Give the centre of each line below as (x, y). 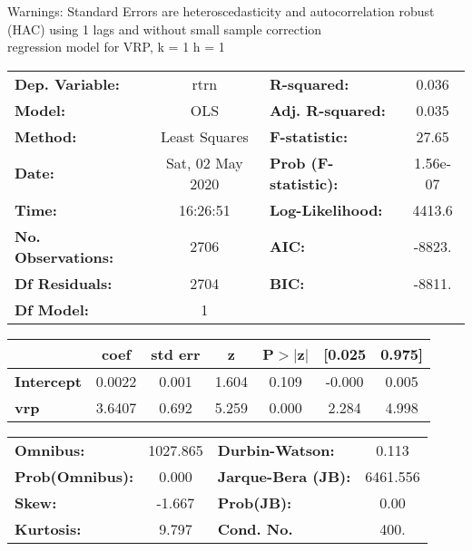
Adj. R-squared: (327, 110)
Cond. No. (255, 528)
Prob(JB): (255, 502)
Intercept (48, 381)
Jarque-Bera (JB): (284, 476)
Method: (46, 136)
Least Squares (204, 136)
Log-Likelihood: (326, 209)
